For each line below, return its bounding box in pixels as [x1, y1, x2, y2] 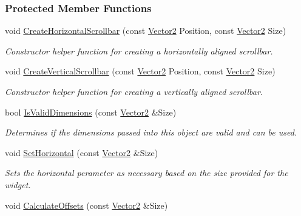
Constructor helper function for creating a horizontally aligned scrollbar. [5, 44, 273, 57]
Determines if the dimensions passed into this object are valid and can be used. [5, 126, 297, 139]
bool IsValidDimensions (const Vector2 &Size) [5, 105, 177, 118]
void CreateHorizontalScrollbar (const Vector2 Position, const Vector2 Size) [5, 24, 286, 37]
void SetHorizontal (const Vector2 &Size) [5, 146, 158, 159]
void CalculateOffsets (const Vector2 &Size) [5, 198, 168, 211]
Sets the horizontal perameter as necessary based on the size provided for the [5, 166, 288, 179]
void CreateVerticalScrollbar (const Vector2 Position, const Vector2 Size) [5, 65, 276, 77]
